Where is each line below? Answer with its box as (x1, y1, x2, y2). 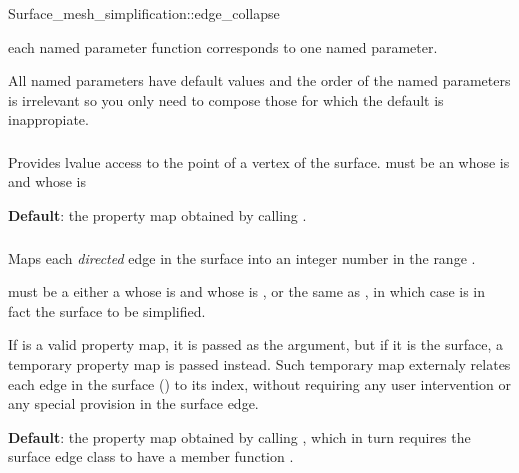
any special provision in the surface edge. (8, 393, 259, 414)
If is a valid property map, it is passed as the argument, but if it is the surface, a (8, 334, 503, 355)
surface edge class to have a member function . (8, 446, 294, 467)
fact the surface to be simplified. (8, 300, 206, 321)
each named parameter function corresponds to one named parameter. (8, 36, 438, 57)
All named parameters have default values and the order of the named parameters (8, 70, 511, 91)
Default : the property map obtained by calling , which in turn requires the (8, 426, 471, 447)
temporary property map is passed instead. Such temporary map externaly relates (8, 353, 511, 374)
